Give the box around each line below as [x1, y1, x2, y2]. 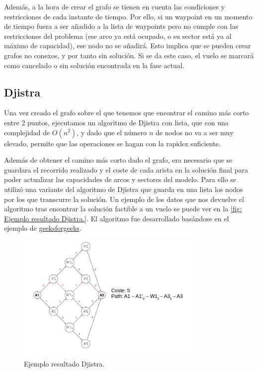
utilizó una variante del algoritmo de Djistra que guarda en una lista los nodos [4, 184, 243, 194]
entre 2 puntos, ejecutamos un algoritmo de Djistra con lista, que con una [4, 117, 229, 127]
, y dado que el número [77, 127, 147, 137]
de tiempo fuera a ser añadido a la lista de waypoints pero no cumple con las [4, 21, 238, 31]
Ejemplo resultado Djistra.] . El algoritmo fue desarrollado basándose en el [4, 213, 229, 223]
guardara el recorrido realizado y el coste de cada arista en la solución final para [4, 164, 248, 175]
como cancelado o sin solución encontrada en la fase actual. [4, 60, 184, 70]
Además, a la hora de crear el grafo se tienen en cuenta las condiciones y [4, 1, 225, 11]
